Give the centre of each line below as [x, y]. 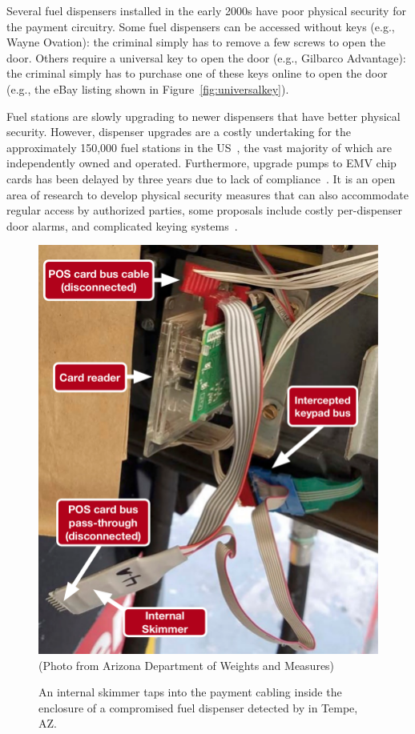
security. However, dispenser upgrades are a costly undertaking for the [179, 132]
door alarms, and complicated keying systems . [122, 225]
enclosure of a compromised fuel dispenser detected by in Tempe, [198, 707]
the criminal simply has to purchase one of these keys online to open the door [197, 73]
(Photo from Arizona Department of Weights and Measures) [187, 665]
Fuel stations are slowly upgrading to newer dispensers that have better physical [203, 116]
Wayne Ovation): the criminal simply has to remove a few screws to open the [196, 42]
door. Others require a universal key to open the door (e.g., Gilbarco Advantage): [206, 57]
